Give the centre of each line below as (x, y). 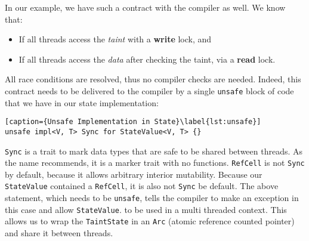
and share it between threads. (59, 233)
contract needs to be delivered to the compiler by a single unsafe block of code (149, 90)
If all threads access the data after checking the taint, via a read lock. (147, 59)
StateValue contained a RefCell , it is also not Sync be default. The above (142, 186)
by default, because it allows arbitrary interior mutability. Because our (134, 174)
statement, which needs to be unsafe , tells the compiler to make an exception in (152, 198)
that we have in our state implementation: (82, 102)
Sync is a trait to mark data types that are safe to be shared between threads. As (154, 151)
